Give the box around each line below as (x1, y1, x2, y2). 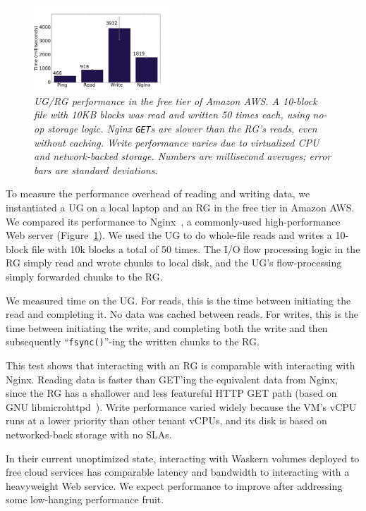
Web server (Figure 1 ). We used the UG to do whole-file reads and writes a (6, 228, 332, 242)
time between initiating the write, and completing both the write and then (6, 320, 328, 335)
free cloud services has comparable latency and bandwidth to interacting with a (6, 464, 350, 479)
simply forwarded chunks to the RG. (6, 269, 163, 283)
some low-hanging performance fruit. (6, 492, 164, 507)
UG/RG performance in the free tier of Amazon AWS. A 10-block (34, 93, 317, 108)
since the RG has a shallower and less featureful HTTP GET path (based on (6, 386, 337, 400)
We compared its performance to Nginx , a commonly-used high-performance (6, 214, 341, 228)
